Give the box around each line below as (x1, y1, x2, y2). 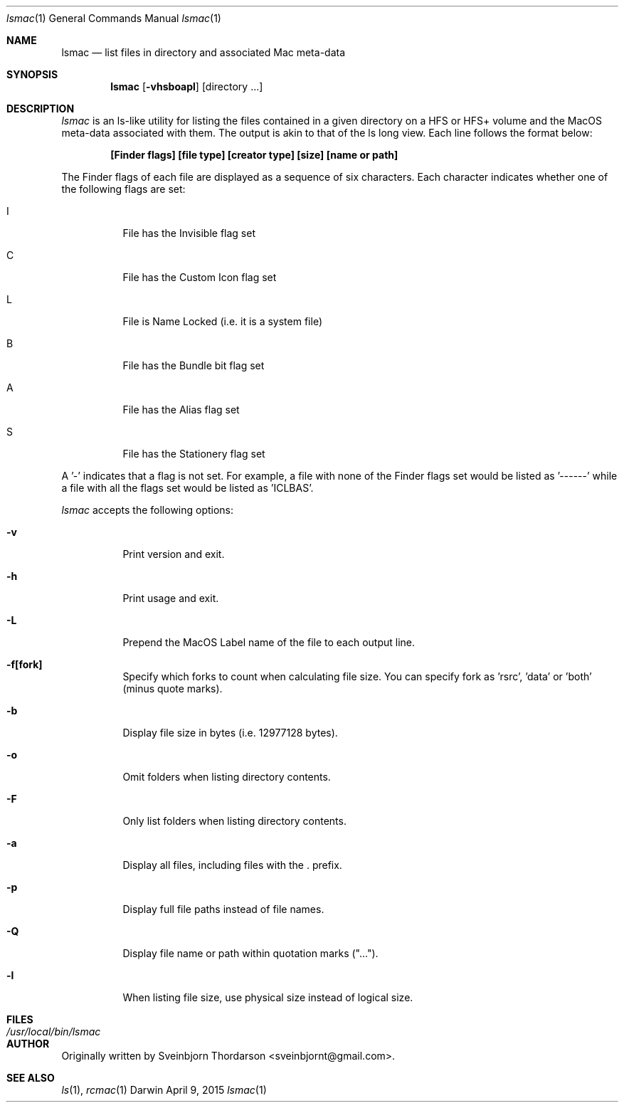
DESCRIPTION (6, 102, 75, 115)
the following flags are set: (61, 183, 186, 195)
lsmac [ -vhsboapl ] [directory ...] (110, 80, 263, 93)
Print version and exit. (122, 548, 225, 560)
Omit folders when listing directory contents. (122, 771, 331, 783)
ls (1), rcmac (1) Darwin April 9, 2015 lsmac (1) (61, 1084, 267, 1096)
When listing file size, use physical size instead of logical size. (122, 991, 413, 1003)
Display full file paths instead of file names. (122, 903, 324, 915)
